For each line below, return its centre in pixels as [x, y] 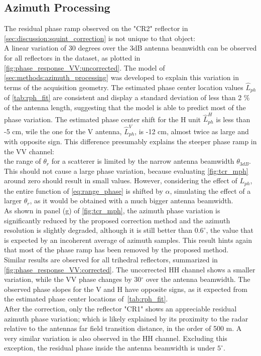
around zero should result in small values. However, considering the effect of [121, 181]
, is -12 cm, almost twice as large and [192, 131]
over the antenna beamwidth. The [198, 279]
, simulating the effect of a [210, 191]
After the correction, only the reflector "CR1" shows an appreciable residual [120, 308]
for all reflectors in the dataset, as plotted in [72, 57]
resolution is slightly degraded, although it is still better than [98, 230]
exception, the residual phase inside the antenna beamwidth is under [110, 348]
